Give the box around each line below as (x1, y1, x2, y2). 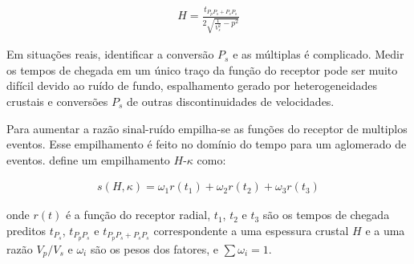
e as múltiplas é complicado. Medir (233, 46, 404, 63)
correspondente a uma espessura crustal (153, 221, 349, 238)
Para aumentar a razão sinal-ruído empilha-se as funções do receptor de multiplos (6, 120, 408, 136)
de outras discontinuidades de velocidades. (127, 92, 335, 109)
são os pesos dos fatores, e (90, 240, 219, 257)
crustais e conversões (6, 92, 108, 109)
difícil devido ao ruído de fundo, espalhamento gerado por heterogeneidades (6, 77, 377, 94)
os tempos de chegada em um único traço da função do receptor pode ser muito (6, 61, 398, 78)
